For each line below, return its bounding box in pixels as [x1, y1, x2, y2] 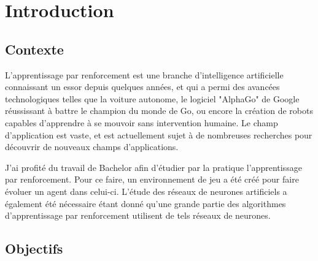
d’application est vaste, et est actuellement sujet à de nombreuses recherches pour [5, 128, 312, 141]
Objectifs [5, 239, 63, 258]
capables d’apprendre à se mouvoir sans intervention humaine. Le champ [5, 116, 278, 129]
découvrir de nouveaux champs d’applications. [5, 140, 179, 153]
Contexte [5, 39, 64, 58]
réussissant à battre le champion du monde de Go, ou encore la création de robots [5, 104, 313, 117]
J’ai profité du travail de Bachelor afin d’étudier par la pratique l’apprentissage [5, 161, 302, 173]
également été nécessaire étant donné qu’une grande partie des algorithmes [5, 197, 286, 210]
